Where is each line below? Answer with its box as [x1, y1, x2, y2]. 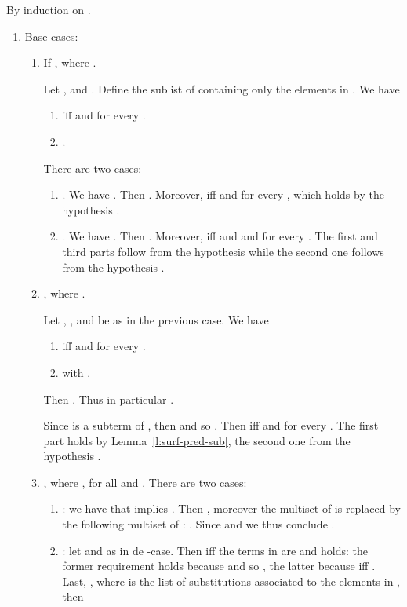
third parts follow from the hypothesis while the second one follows [62, 243, 384, 259]
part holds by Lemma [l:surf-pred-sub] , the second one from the [43, 432, 351, 448]
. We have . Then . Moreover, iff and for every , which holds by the [62, 186, 384, 203]
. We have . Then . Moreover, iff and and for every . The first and [62, 228, 378, 244]
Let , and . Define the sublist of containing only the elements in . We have [43, 80, 400, 97]
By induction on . [6, 2, 91, 17]
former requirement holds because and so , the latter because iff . [62, 558, 376, 574]
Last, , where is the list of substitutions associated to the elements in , [62, 572, 400, 589]
